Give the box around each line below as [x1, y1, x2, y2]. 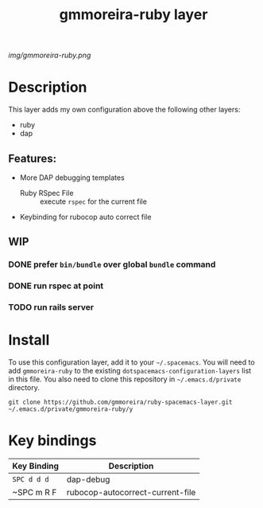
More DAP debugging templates [19, 173, 125, 182]
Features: [8, 151, 57, 165]
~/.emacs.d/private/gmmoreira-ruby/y [8, 405, 133, 413]
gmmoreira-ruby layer [59, 6, 208, 24]
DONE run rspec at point [8, 280, 104, 291]
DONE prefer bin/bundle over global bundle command [8, 259, 216, 270]
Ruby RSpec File [19, 188, 74, 197]
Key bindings [8, 432, 97, 450]
